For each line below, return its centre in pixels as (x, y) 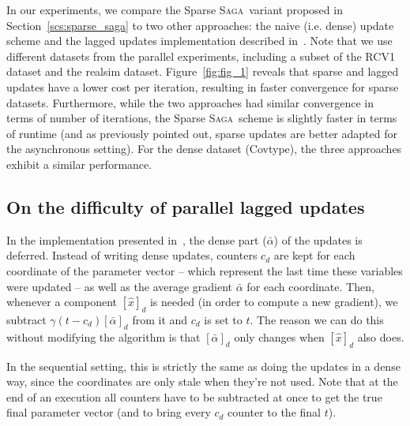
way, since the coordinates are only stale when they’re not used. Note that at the (202, 381)
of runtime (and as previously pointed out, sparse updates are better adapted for (202, 133)
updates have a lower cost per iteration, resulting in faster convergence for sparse (203, 86)
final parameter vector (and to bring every (109, 412)
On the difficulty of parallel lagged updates (186, 206)
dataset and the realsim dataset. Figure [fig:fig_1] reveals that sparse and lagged (203, 71)
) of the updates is (318, 239)
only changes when (279, 336)
